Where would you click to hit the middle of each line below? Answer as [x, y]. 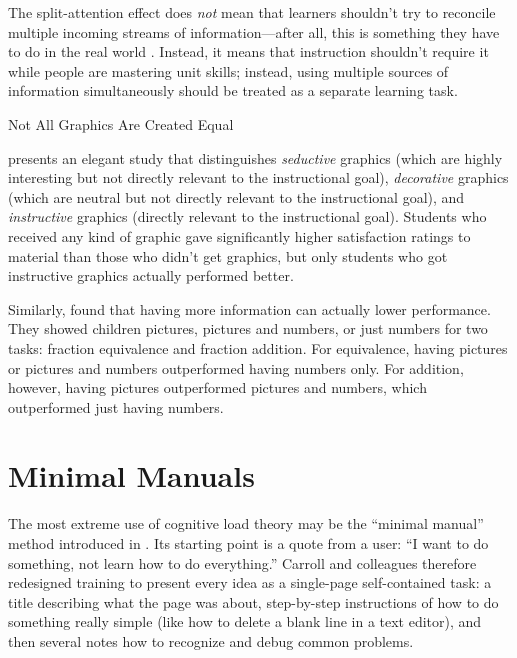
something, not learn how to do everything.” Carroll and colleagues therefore [242, 562]
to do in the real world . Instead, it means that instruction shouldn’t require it [248, 51]
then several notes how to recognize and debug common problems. [211, 640]
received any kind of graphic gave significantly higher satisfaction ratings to [239, 235]
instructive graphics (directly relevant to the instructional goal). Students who [247, 216]
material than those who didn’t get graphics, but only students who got [228, 255]
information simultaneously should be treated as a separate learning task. [233, 90]
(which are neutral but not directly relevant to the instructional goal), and [236, 196]
